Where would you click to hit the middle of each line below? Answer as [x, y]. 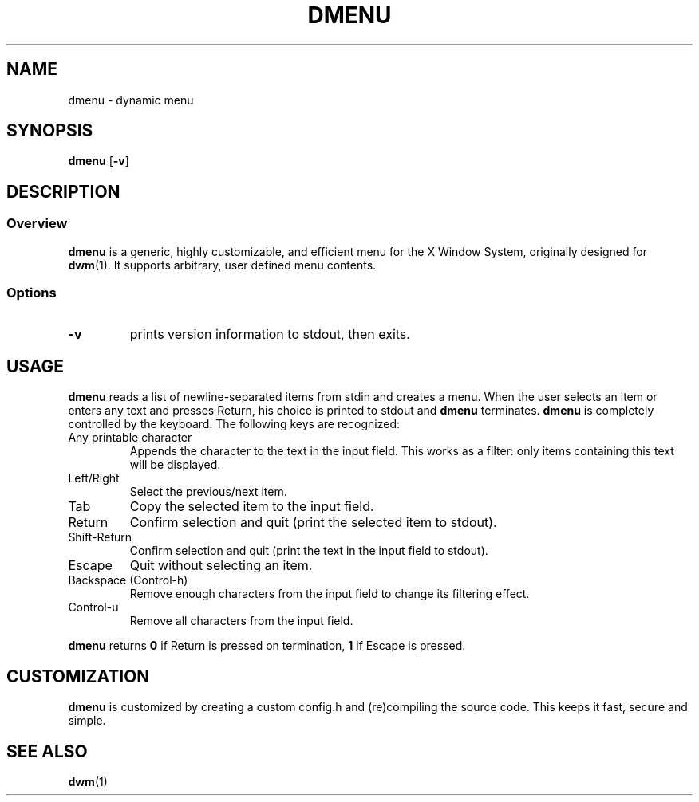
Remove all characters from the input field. [241, 621]
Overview [37, 224]
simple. [87, 721]
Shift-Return [100, 537]
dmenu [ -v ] [99, 161]
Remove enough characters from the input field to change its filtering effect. [330, 594]
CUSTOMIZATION [78, 676]
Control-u [93, 607]
